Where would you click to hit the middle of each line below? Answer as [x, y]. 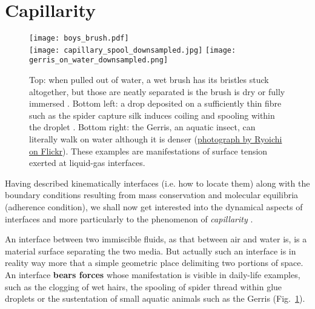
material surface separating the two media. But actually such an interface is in [151, 251]
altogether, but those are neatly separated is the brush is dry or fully [157, 91]
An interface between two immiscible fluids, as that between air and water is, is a [156, 239]
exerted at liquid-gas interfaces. [87, 163]
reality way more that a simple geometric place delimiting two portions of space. [154, 263]
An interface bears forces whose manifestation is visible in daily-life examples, [153, 274]
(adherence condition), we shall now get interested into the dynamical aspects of [154, 207]
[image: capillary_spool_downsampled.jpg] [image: [133, 50]
